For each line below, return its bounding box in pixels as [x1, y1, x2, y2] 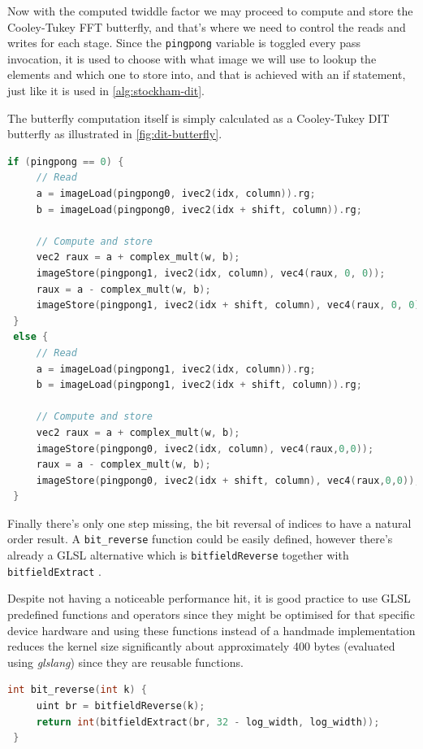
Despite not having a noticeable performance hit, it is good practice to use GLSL [7, 590, 411, 607]
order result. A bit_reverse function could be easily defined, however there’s [7, 530, 393, 547]
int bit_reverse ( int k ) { [7, 684, 147, 696]
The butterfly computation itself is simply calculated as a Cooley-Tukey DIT [7, 109, 390, 126]
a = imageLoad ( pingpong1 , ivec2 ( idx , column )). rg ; [36, 363, 316, 375]
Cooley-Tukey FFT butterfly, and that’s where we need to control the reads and [7, 18, 406, 35]
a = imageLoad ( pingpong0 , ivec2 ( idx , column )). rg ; [36, 188, 316, 199]
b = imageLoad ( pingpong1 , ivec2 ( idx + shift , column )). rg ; [36, 379, 362, 391]
